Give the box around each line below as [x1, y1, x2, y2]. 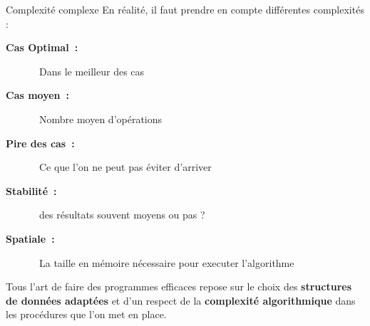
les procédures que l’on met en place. [6, 307, 167, 322]
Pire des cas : [6, 135, 75, 150]
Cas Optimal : [6, 40, 78, 55]
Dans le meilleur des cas [38, 63, 145, 78]
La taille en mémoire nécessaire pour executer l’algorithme [38, 255, 294, 270]
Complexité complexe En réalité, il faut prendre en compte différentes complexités [6, 2, 364, 16]
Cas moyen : [6, 88, 70, 102]
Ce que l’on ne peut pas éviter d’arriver [38, 159, 212, 174]
